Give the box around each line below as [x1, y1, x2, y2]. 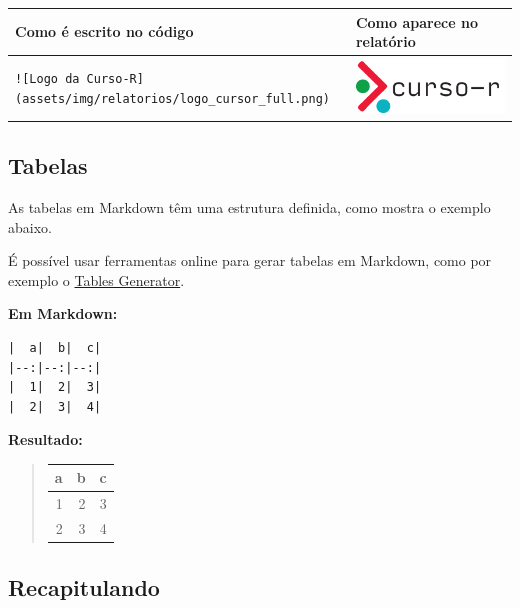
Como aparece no [355, 11, 478, 32]
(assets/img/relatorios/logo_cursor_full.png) [15, 91, 330, 106]
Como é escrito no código [15, 21, 194, 42]
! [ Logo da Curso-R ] [15, 71, 144, 86]
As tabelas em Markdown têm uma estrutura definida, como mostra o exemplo [8, 196, 491, 217]
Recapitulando [8, 571, 160, 602]
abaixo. [8, 216, 52, 237]
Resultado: [8, 429, 83, 450]
